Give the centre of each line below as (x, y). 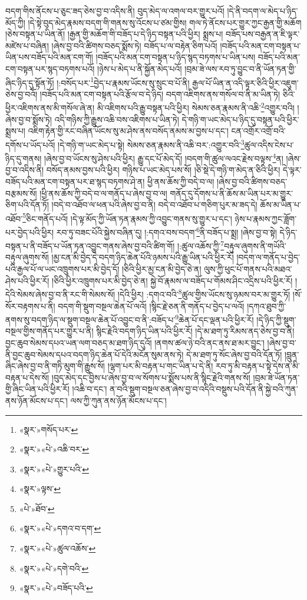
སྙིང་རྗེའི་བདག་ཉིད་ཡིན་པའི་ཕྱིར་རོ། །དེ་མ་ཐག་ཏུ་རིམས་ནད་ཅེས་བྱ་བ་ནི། (195, 331)
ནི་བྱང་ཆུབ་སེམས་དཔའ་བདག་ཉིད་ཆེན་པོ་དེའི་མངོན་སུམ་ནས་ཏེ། (95, 354)
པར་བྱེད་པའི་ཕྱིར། (30, 232)
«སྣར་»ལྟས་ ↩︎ (40, 489)
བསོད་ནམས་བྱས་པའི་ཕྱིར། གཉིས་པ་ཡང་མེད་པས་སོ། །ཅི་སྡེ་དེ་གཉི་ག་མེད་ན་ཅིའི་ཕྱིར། (163, 170)
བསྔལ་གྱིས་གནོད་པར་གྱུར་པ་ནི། (49, 331)
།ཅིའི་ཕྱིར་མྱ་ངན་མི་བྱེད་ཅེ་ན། (161, 269)
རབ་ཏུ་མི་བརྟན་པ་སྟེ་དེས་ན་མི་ (258, 366)
